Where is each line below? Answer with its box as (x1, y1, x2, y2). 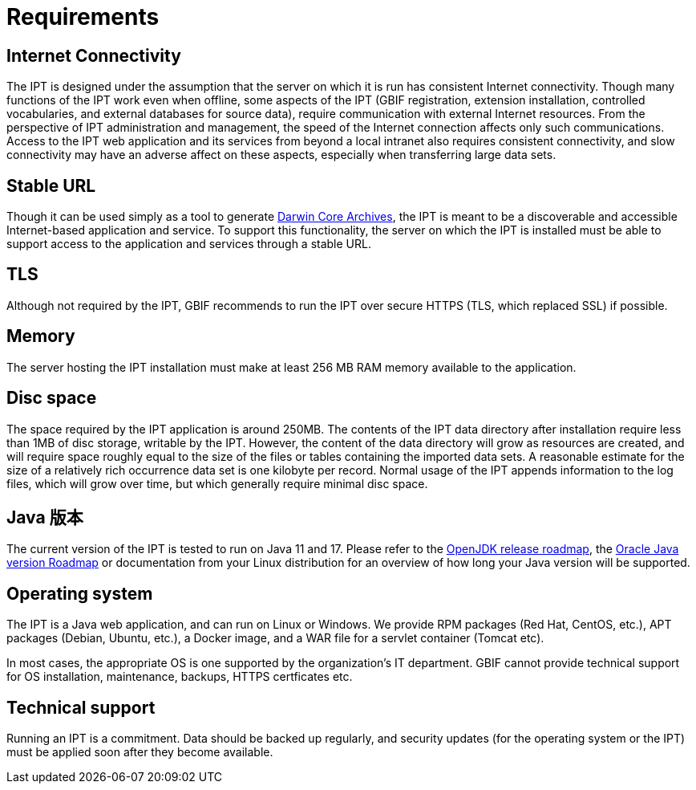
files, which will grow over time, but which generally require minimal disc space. (6, 476, 428, 491)
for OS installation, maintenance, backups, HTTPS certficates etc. (6, 670, 353, 684)
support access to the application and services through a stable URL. (6, 237, 371, 251)
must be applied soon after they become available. (6, 745, 273, 759)
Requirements (6, 3, 160, 31)
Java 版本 (6, 507, 83, 527)
